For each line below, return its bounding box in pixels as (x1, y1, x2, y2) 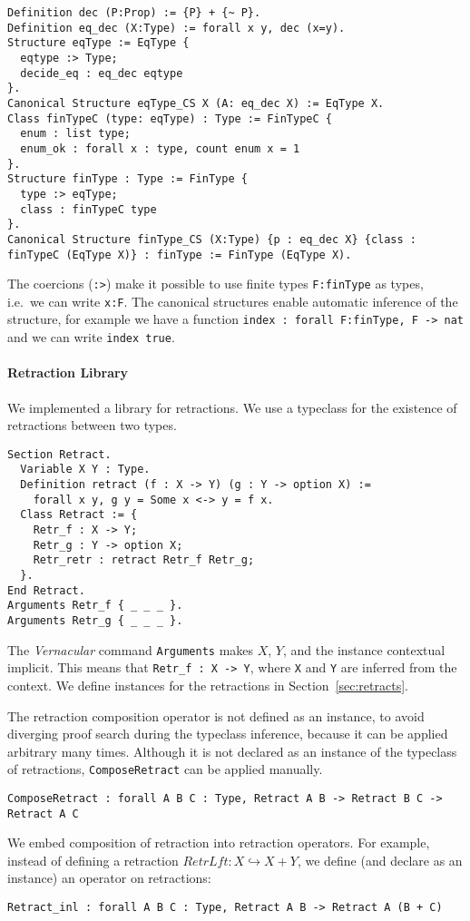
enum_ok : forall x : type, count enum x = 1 (20, 142, 300, 155)
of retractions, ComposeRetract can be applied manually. (7, 759, 323, 779)
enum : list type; (20, 127, 132, 141)
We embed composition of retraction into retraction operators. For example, (7, 833, 430, 852)
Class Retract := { (20, 508, 138, 522)
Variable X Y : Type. (20, 463, 151, 476)
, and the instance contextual (282, 640, 446, 659)
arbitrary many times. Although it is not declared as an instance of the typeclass (7, 741, 457, 760)
